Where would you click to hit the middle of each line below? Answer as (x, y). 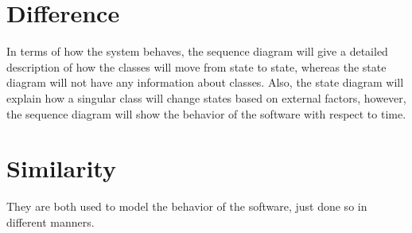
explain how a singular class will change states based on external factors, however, (206, 97)
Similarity (61, 168)
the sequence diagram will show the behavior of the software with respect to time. (206, 113)
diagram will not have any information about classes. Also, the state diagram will (205, 82)
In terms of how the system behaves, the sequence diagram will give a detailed (197, 51)
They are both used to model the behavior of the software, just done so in (187, 206)
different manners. (51, 221)
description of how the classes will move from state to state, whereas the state (196, 66)
